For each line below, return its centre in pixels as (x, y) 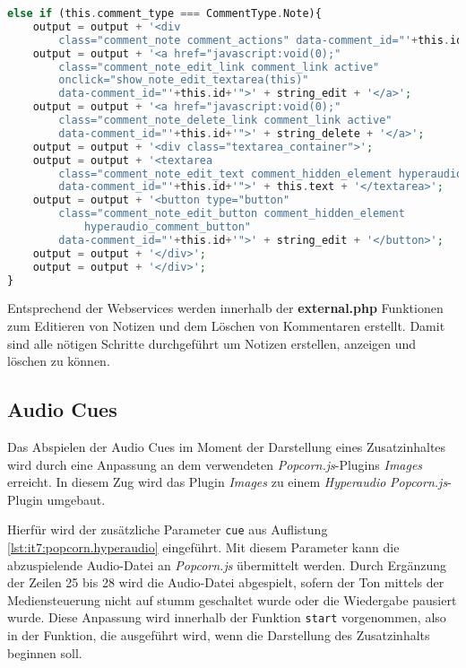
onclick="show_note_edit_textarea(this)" (184, 80)
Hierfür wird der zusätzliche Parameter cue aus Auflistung (168, 529)
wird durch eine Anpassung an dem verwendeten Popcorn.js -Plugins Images (215, 464)
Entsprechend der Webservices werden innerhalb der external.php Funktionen (225, 308)
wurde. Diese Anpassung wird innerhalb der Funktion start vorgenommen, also (227, 617)
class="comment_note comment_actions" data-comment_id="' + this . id (261, 40)
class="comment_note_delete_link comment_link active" (225, 120)
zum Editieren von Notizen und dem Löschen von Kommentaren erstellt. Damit (226, 325)
